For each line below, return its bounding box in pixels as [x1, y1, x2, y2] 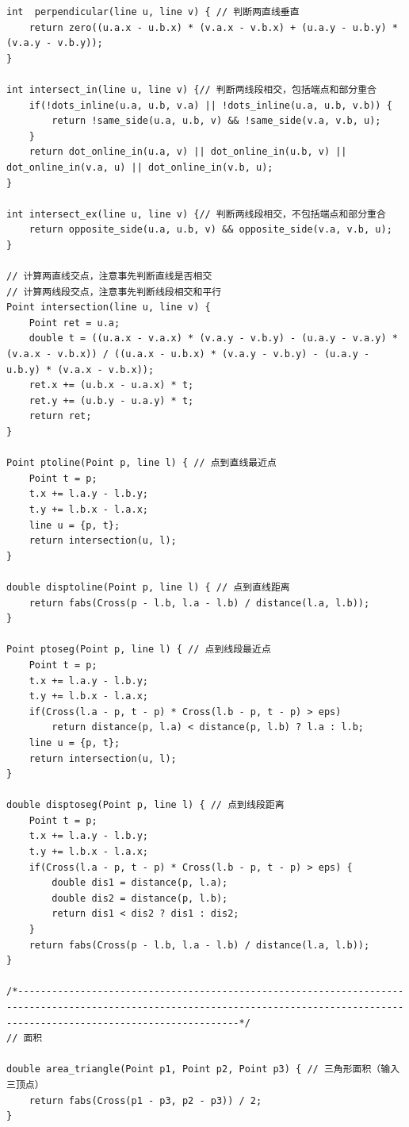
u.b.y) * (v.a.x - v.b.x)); [6, 363, 155, 375]
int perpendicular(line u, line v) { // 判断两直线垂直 [6, 6, 300, 17]
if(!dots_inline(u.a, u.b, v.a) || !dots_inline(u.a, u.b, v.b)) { [29, 99, 392, 111]
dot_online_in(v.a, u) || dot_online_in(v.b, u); [6, 161, 273, 173]
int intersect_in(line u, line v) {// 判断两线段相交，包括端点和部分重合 [6, 83, 377, 95]
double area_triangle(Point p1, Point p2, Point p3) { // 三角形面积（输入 [6, 1064, 400, 1075]
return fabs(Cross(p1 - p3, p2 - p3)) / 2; [29, 1094, 262, 1106]
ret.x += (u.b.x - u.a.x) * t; [29, 379, 194, 391]
